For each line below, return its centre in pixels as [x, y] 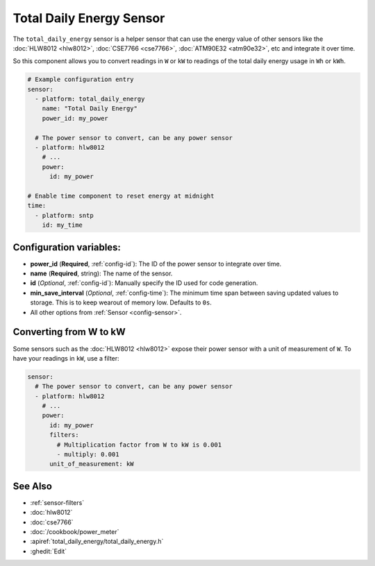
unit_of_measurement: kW [92, 464]
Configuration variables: [67, 247]
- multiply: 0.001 [88, 455]
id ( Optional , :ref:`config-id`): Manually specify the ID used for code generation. [144, 283]
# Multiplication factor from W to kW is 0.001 [139, 445]
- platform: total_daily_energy [90, 99]
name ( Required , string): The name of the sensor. [101, 273]
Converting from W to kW [69, 332]
